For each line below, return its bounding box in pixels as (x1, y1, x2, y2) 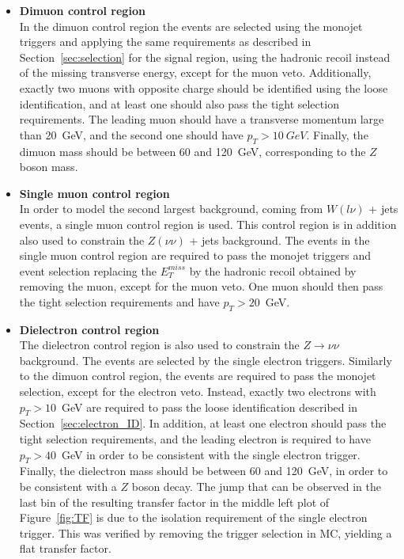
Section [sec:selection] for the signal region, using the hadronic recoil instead (19, 48, 391, 65)
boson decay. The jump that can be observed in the (131, 478, 381, 495)
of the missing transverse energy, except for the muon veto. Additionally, (19, 64, 372, 81)
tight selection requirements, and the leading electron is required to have (19, 431, 371, 447)
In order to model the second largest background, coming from (19, 200, 323, 217)
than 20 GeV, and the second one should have (19, 126, 244, 143)
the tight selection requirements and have (19, 293, 220, 310)
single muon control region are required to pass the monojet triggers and (19, 247, 372, 264)
